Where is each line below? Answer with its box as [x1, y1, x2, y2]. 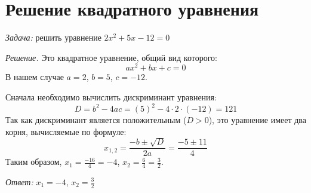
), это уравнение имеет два [208, 114, 306, 126]
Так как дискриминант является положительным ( [5, 114, 187, 126]
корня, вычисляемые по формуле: [5, 125, 127, 137]
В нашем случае [5, 71, 64, 83]
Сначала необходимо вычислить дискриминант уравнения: [5, 90, 217, 103]
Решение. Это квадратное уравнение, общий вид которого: [5, 51, 217, 63]
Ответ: [5, 175, 33, 188]
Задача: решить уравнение [5, 31, 101, 44]
